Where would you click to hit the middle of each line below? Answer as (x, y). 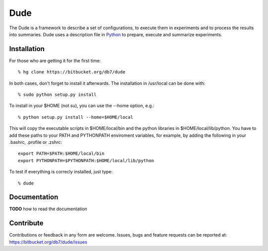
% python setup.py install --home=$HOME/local (76, 117)
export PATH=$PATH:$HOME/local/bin (61, 154)
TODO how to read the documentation (48, 209)
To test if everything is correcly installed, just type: (61, 172)
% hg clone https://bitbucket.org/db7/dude (72, 72)
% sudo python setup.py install (57, 95)
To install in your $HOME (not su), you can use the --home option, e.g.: (82, 106)
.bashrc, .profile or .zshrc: (35, 142)
